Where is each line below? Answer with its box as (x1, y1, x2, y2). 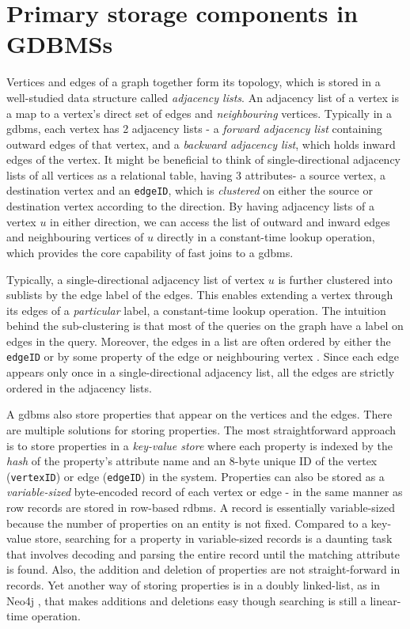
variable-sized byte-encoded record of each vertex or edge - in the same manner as (6, 483, 403, 500)
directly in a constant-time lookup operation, (157, 229, 375, 245)
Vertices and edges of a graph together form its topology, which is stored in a (6, 74, 381, 90)
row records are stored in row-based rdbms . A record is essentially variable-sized (6, 498, 395, 515)
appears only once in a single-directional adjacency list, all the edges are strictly (6, 364, 395, 381)
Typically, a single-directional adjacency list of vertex (6, 271, 265, 287)
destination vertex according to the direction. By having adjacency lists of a (6, 198, 374, 214)
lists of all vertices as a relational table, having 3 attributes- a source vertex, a (6, 166, 385, 183)
